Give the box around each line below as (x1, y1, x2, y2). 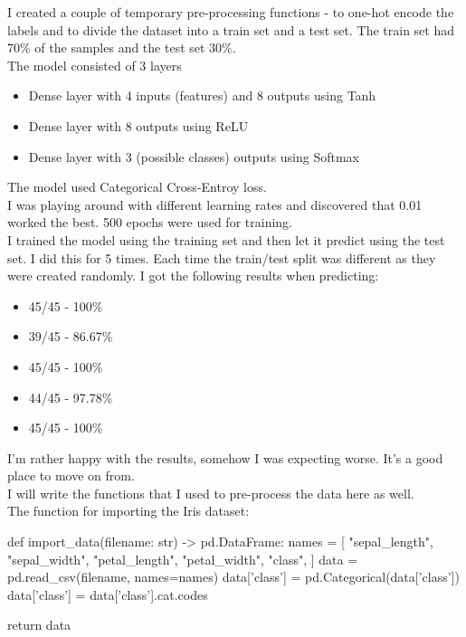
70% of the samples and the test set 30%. (7, 38, 236, 57)
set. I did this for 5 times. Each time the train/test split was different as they (7, 248, 436, 267)
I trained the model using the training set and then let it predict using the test (7, 230, 445, 249)
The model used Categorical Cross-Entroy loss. (7, 177, 267, 196)
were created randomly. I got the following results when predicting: (7, 266, 379, 285)
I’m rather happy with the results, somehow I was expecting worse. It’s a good (7, 448, 443, 467)
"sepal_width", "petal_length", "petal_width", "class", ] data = (7, 549, 358, 568)
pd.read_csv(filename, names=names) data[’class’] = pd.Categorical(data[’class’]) (7, 567, 460, 586)
